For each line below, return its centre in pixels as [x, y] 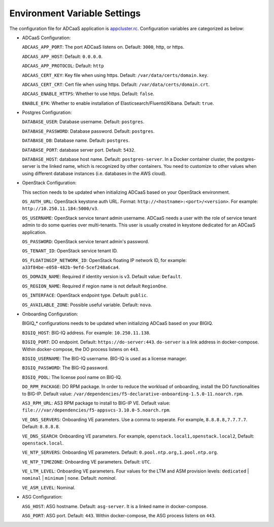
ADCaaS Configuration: [46, 38]
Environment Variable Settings [75, 13]
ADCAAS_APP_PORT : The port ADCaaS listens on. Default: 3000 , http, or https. [103, 47]
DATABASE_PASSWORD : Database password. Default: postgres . [88, 131]
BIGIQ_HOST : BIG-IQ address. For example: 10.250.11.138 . [86, 333]
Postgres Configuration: [47, 112]
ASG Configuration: [42, 497]
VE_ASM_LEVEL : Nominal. [49, 487]
